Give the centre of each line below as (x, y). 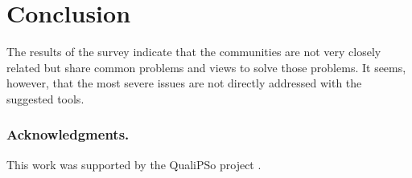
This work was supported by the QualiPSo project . (134, 164)
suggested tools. (45, 98)
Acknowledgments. (68, 134)
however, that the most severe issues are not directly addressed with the (184, 83)
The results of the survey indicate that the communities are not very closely (194, 52)
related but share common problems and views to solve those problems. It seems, (206, 67)
